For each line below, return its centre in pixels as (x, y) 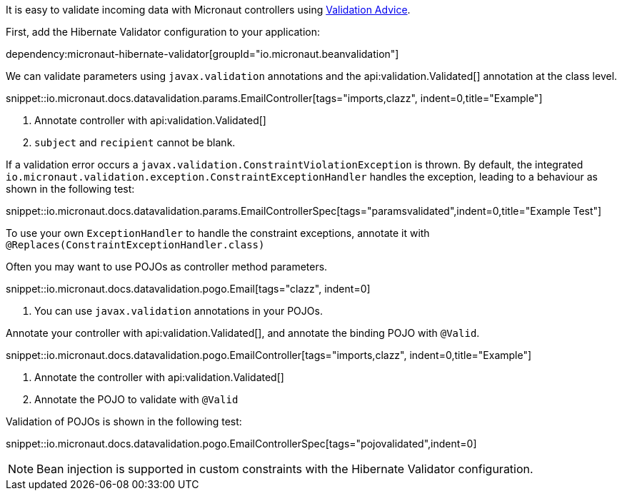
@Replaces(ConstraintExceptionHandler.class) (135, 245)
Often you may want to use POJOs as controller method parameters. (167, 267)
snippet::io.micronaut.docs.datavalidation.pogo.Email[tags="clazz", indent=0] (188, 289)
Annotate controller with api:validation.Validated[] (150, 120)
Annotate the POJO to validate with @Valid (136, 399)
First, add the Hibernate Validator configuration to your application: (163, 32)
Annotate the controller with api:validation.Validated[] (159, 377)
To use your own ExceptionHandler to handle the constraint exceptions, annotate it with (218, 233)
